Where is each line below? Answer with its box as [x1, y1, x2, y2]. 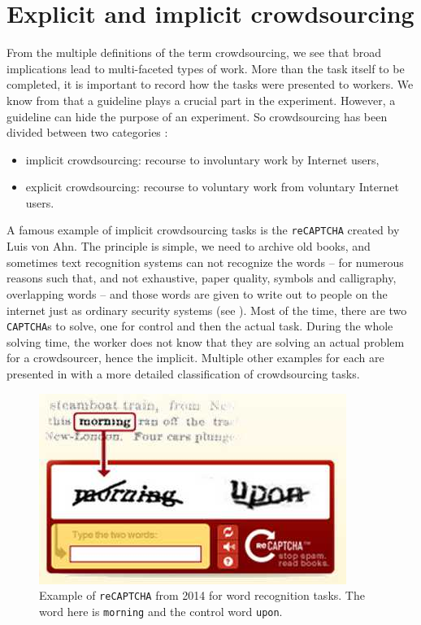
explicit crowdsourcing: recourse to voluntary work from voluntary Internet [25, 178, 399, 195]
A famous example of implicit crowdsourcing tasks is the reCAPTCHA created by [7, 221, 400, 238]
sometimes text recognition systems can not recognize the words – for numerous [7, 253, 404, 270]
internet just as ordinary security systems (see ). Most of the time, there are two [7, 301, 407, 318]
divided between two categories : [7, 124, 168, 141]
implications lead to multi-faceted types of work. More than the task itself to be [7, 59, 405, 76]
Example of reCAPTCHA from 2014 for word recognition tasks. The [39, 587, 365, 604]
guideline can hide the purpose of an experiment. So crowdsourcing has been [7, 107, 388, 125]
